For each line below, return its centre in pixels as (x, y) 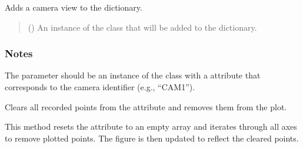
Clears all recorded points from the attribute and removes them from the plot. (146, 106)
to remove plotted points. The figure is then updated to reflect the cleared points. (152, 138)
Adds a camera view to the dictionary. (74, 7)
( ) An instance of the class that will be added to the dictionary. (142, 27)
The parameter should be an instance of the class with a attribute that (133, 75)
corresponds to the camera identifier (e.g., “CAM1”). (100, 87)
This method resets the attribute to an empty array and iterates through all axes (151, 126)
